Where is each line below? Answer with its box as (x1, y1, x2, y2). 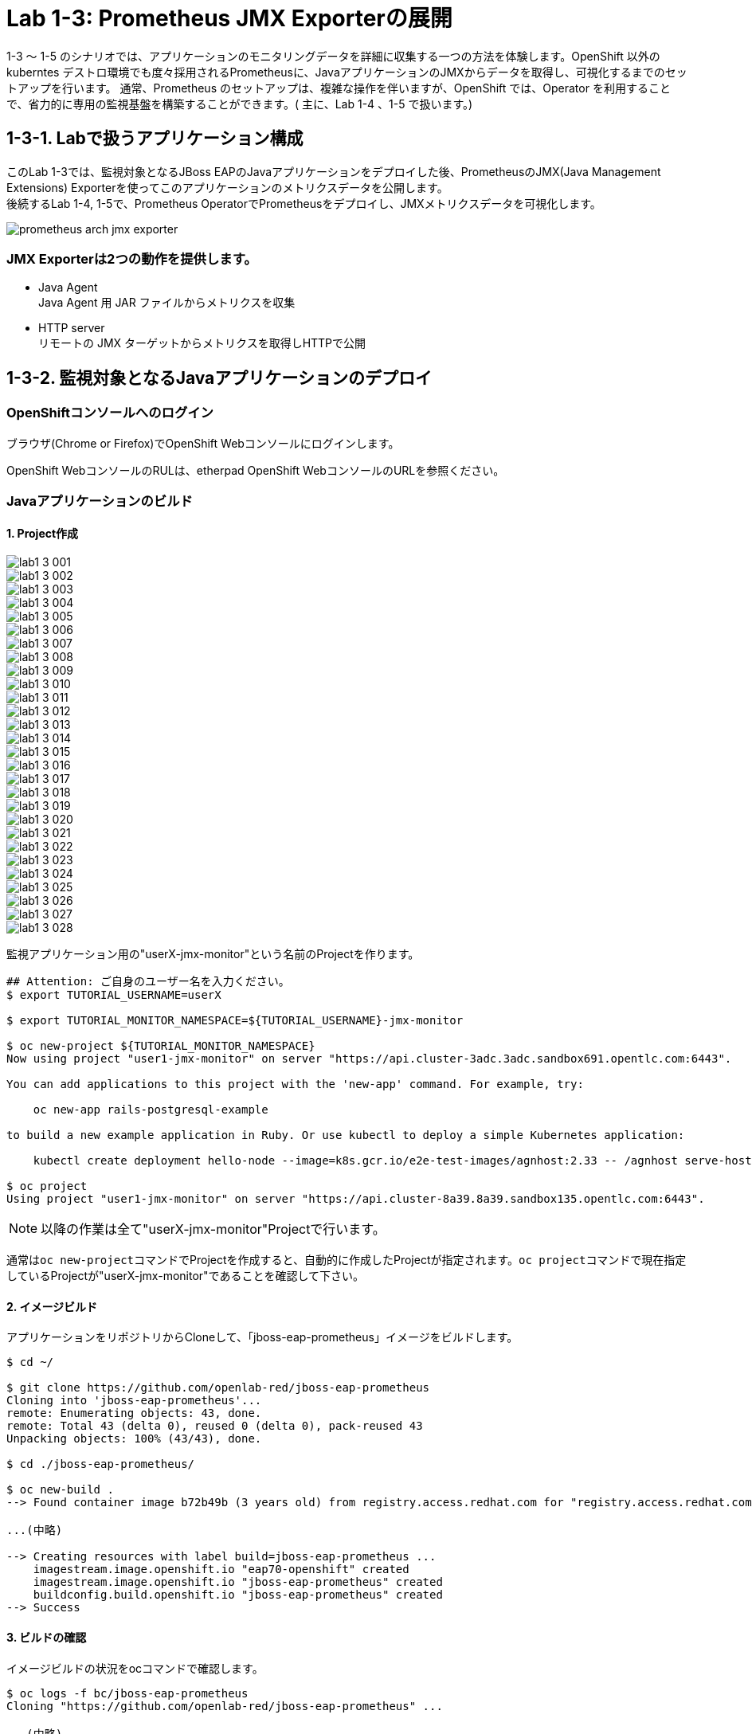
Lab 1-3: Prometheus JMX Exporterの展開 (6, 5, 452, 32)
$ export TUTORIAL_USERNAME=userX (6, 988, 221, 1002)
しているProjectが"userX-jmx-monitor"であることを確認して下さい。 (6, 1269, 365, 1283)
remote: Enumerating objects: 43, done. (6, 1407, 262, 1420)
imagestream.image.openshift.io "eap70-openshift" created (33, 1563, 409, 1576)
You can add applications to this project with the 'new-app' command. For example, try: (6, 1078, 584, 1091)
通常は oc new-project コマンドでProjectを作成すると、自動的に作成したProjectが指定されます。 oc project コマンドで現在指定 (6, 1253, 687, 1267)
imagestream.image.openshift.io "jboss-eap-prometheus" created (33, 1575, 443, 1589)
